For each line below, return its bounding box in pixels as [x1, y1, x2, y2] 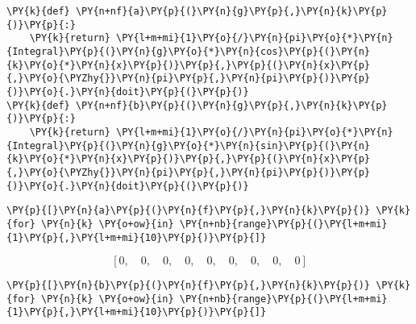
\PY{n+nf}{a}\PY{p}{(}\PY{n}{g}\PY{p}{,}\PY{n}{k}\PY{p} [75, 6, 388, 17]
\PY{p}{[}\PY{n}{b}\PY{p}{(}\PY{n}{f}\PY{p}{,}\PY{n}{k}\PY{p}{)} [6, 280, 371, 292]
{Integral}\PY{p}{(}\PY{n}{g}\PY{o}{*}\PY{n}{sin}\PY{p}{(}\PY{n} [6, 139, 371, 152]
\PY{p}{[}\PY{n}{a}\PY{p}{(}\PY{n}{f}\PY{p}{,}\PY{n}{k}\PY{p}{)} [6, 205, 371, 217]
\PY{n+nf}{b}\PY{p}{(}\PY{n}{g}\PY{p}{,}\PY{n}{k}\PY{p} [75, 99, 388, 111]
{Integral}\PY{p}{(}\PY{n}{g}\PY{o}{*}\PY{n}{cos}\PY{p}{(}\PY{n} [6, 45, 371, 57]
